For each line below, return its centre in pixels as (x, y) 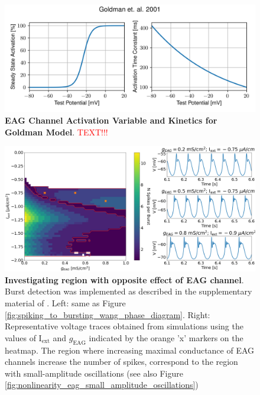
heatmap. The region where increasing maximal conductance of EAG (130, 350)
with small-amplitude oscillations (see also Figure (94, 373)
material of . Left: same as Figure (65, 302)
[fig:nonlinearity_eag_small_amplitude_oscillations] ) (102, 385)
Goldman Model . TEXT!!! (56, 132)
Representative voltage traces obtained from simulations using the (124, 326)
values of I (23, 337)
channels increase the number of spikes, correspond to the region (121, 362)
